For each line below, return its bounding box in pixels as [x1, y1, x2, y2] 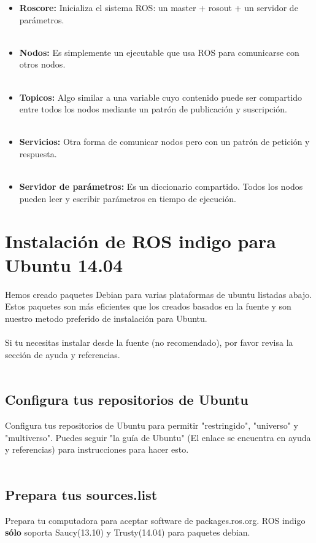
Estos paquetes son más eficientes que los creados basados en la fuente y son [5, 300, 291, 313]
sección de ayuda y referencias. [5, 348, 120, 361]
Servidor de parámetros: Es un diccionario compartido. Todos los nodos [19, 180, 303, 193]
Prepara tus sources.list [5, 485, 158, 504]
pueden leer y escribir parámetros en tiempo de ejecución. [19, 192, 236, 205]
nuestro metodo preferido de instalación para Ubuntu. [5, 311, 207, 324]
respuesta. [19, 147, 57, 160]
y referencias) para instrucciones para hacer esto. [5, 443, 189, 456]
